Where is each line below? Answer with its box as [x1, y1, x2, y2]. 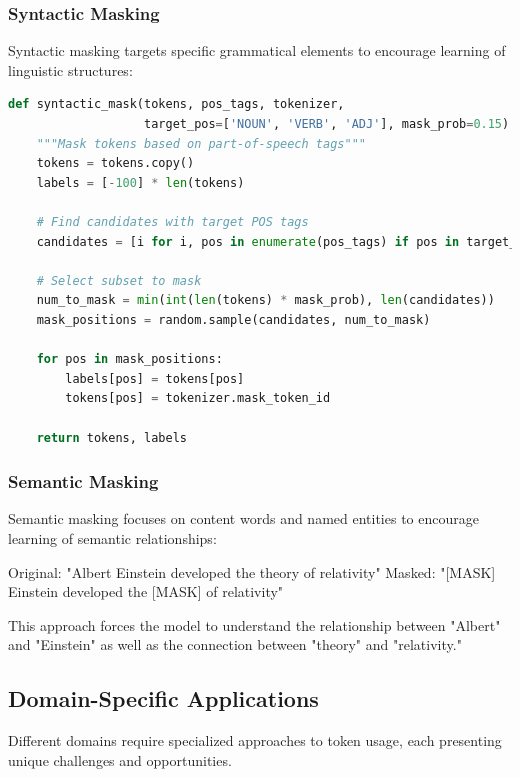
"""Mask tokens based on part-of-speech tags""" [36, 136, 366, 151]
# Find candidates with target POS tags [36, 214, 309, 229]
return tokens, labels [36, 430, 187, 445]
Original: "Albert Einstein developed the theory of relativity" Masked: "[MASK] [8, 561, 496, 582]
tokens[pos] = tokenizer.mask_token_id [65, 391, 331, 406]
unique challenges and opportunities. [8, 749, 232, 770]
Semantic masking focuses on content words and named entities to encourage [8, 508, 479, 529]
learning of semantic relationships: [8, 527, 217, 548]
